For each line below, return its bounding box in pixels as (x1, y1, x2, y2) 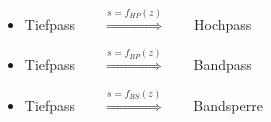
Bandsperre (193, 94, 263, 115)
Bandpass (193, 54, 252, 75)
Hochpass (194, 13, 252, 34)
